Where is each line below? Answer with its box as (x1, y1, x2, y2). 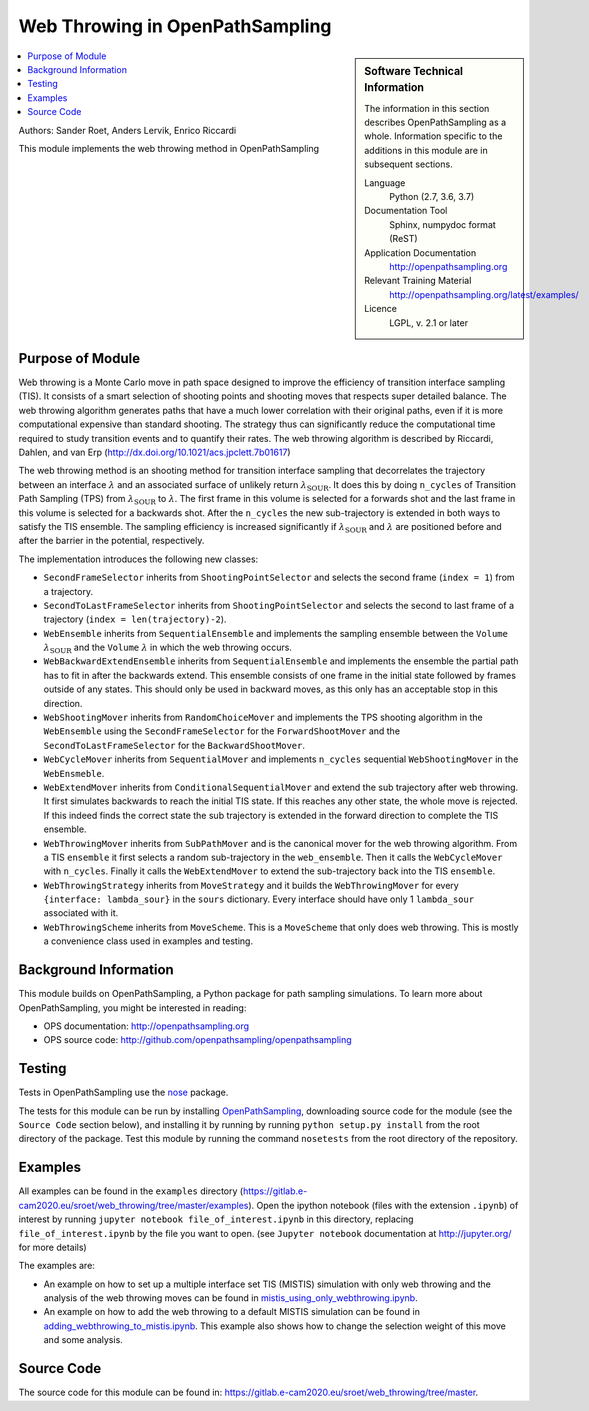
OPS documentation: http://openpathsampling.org (43, 1020, 250, 1032)
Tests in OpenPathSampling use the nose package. (18, 1086, 229, 1099)
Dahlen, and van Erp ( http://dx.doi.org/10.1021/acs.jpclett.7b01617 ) (18, 446, 291, 458)
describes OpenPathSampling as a (364, 116, 507, 129)
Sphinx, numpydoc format (389, 218, 497, 230)
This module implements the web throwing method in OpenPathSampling (18, 142, 320, 154)
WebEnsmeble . (43, 767, 105, 779)
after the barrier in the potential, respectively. (18, 535, 205, 547)
